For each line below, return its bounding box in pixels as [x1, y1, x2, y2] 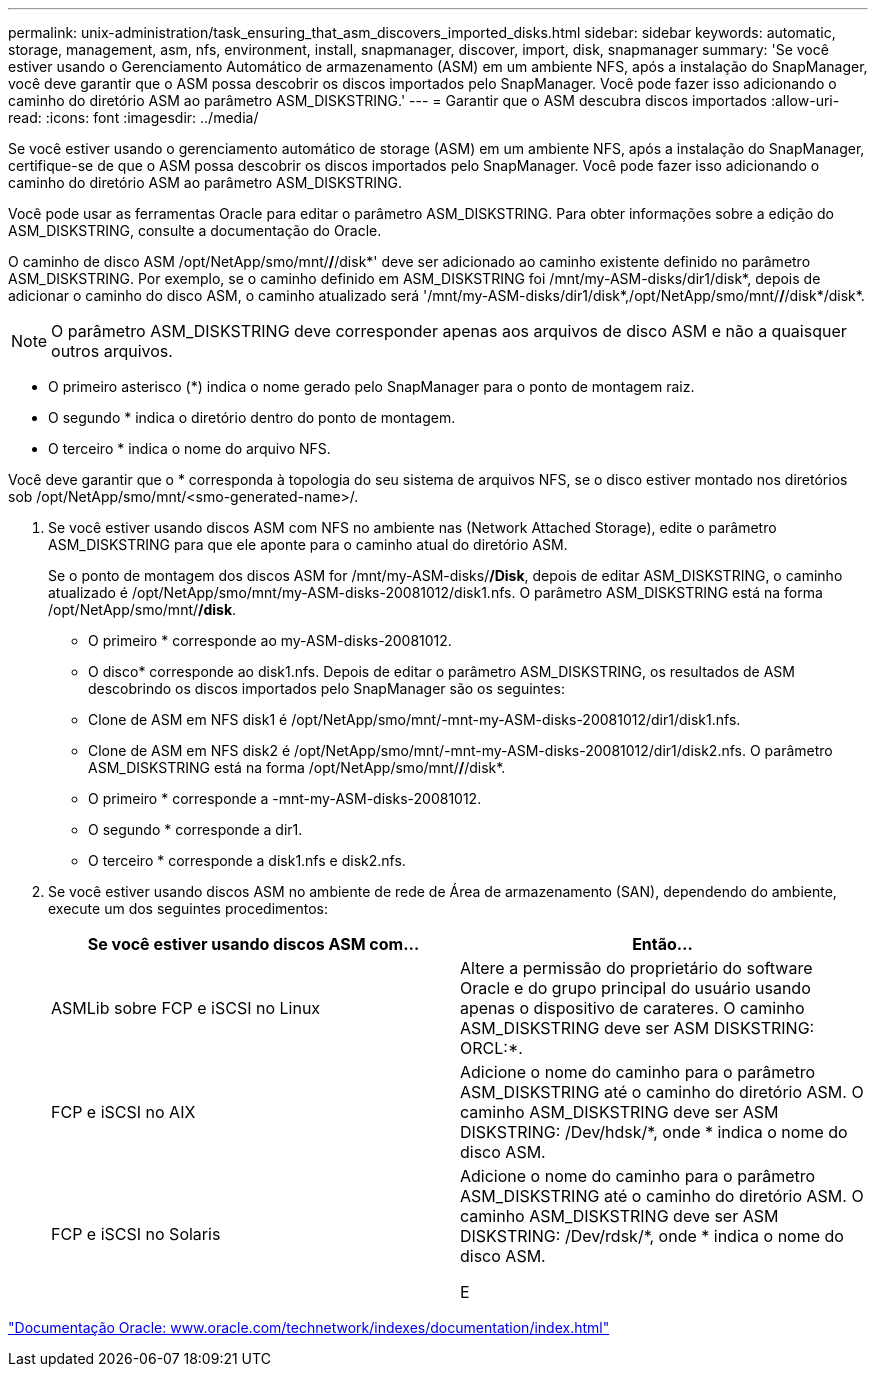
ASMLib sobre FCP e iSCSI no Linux [51, 998, 321, 1018]
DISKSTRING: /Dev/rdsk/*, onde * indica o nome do [460, 1226, 844, 1246]
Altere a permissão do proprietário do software [460, 958, 813, 978]
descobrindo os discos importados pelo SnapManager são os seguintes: [88, 680, 565, 697]
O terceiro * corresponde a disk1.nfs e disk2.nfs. [88, 852, 406, 869]
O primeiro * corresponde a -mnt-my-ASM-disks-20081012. [88, 790, 482, 807]
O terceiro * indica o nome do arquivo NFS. [48, 440, 331, 457]
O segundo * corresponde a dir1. [88, 821, 303, 838]
